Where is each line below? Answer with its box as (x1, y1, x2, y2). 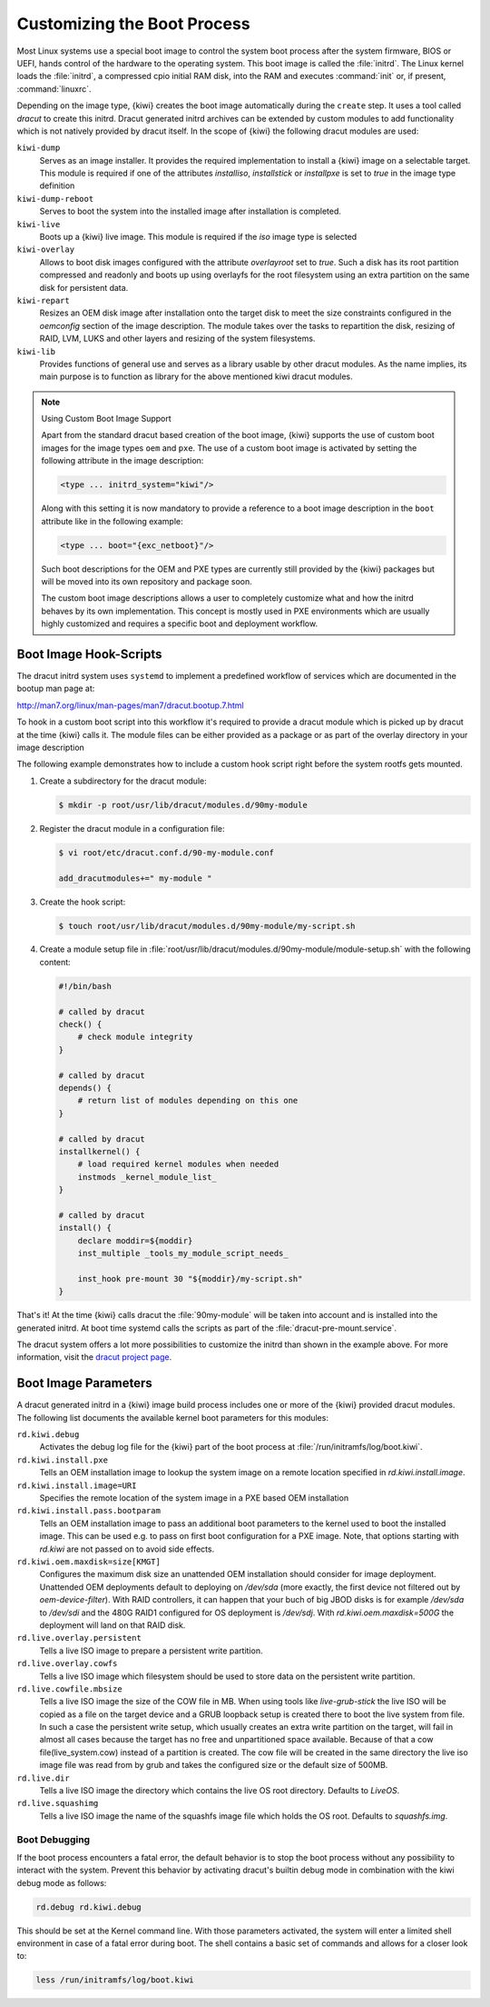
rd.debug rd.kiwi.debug (35, 1902, 142, 1912)
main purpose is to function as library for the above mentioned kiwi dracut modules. (39, 371, 353, 382)
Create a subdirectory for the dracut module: (39, 775, 208, 786)
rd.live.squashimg (16, 1798, 99, 1809)
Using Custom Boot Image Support (41, 414, 171, 424)
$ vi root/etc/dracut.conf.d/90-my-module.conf (58, 847, 274, 858)
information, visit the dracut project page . (16, 1352, 172, 1363)
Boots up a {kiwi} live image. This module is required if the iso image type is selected (39, 232, 358, 243)
